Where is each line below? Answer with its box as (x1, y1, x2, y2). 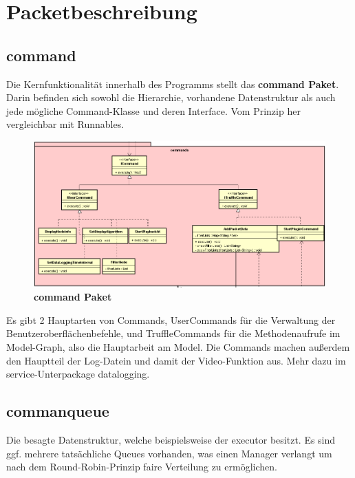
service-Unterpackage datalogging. (6, 367, 150, 381)
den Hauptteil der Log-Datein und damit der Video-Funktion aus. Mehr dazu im (6, 353, 346, 367)
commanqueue (6, 400, 109, 422)
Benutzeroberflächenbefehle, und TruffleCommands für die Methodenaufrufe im (6, 326, 341, 340)
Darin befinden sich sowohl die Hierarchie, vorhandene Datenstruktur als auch (6, 90, 336, 105)
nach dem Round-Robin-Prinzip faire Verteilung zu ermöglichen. (6, 459, 277, 474)
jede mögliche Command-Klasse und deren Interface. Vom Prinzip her (6, 103, 301, 118)
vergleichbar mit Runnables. (6, 117, 125, 131)
